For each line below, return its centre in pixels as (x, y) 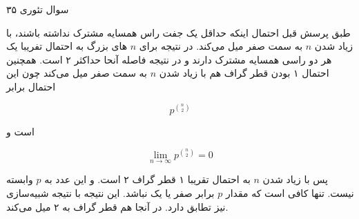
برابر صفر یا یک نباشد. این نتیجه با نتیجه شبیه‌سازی (110, 192)
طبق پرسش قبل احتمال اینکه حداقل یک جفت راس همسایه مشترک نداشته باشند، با (178, 32)
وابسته (20, 179)
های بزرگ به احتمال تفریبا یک (67, 46)
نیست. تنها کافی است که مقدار (290, 192)
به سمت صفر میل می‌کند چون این (77, 73)
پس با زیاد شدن (295, 179)
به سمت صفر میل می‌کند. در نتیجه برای (221, 46)
